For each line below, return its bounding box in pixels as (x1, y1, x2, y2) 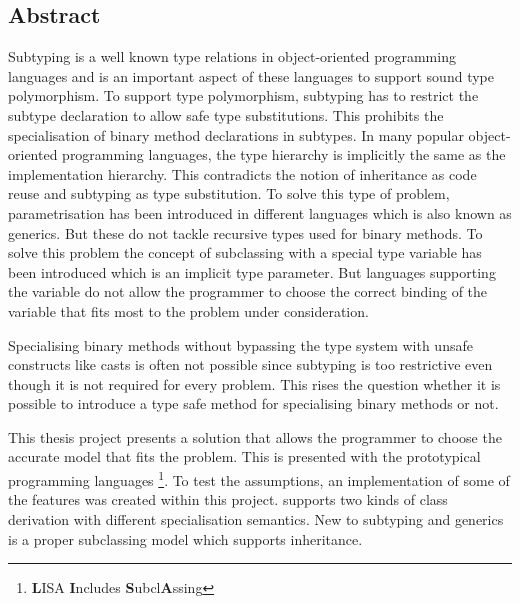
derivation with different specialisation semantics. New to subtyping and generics (8, 508, 504, 529)
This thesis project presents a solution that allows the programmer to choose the (8, 426, 502, 447)
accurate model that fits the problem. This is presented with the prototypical (8, 446, 481, 467)
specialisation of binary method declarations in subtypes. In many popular (8, 124, 464, 145)
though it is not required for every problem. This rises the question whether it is (8, 373, 501, 394)
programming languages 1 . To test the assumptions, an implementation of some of (8, 467, 510, 490)
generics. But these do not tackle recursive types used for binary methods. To (8, 222, 483, 243)
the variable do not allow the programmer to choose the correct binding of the (8, 281, 488, 302)
